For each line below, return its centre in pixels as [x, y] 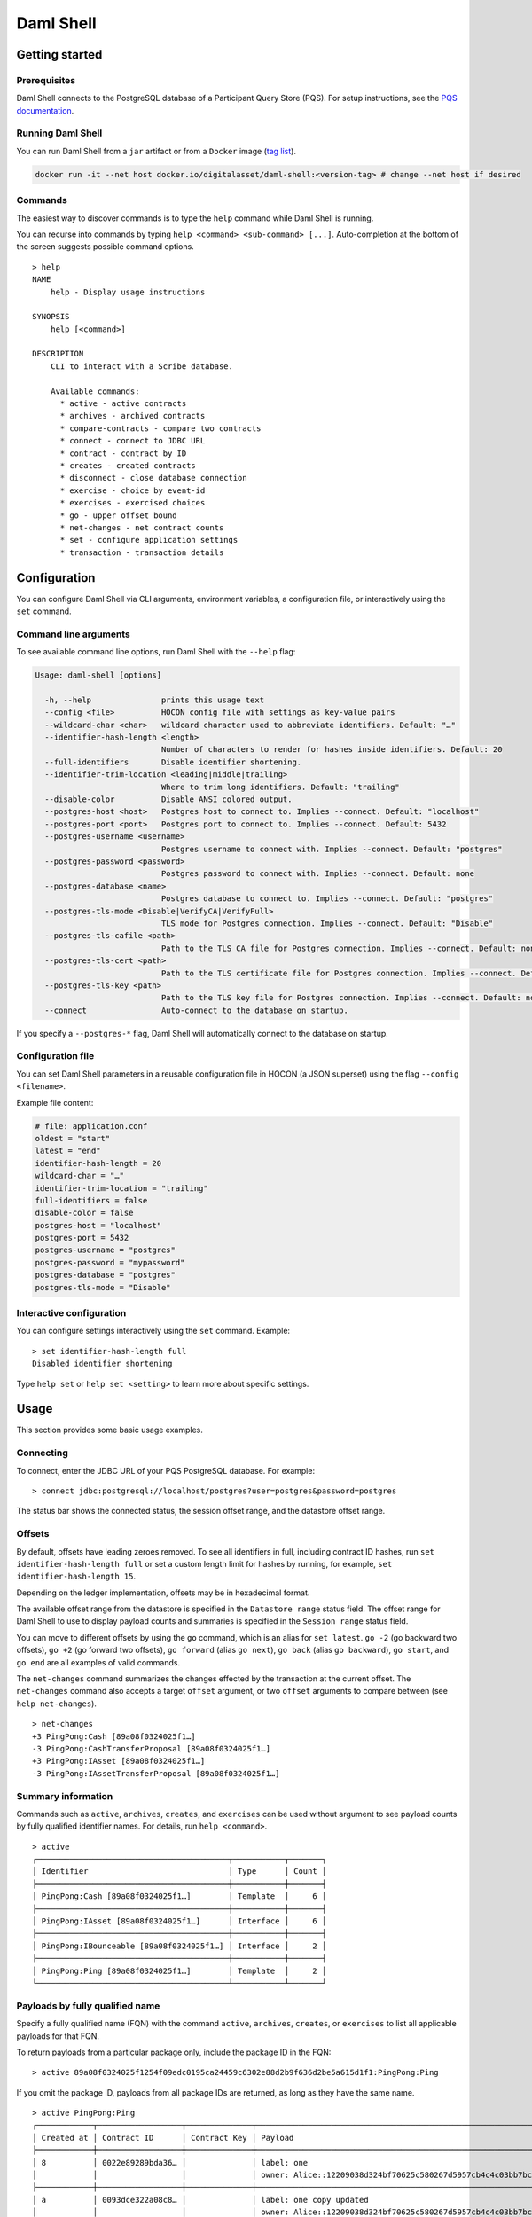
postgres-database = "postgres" [106, 1275]
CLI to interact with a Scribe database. [142, 366]
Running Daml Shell [59, 133]
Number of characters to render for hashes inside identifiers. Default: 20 [332, 750]
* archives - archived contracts [133, 416]
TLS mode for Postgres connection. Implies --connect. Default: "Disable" [327, 923]
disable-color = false [84, 1213]
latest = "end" [68, 1151]
